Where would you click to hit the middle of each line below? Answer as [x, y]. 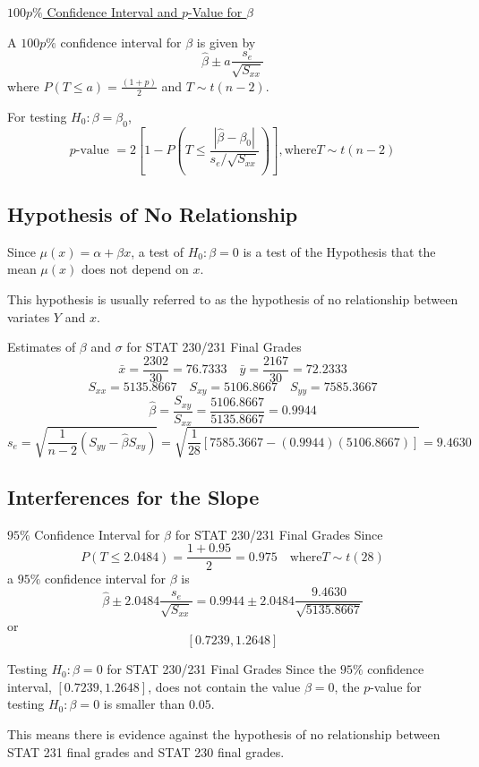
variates [29, 316]
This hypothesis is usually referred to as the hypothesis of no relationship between [233, 298]
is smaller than [144, 704]
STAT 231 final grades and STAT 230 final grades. [146, 751]
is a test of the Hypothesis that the [339, 251]
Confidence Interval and [112, 12]
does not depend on [135, 269]
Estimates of [42, 347]
